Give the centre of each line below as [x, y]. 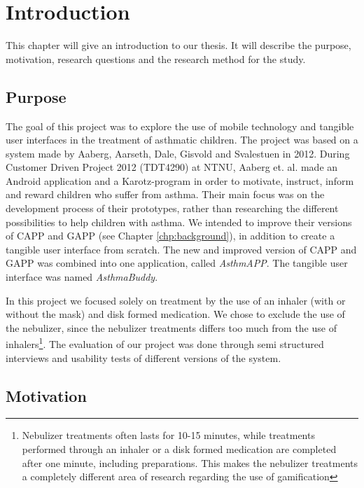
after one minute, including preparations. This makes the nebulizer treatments [190, 462]
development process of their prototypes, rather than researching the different [172, 208]
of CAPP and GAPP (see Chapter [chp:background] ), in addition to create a [170, 236]
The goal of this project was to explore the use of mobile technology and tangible [180, 126]
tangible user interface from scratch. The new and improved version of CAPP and [181, 249]
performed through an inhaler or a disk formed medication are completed [179, 449]
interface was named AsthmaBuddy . [82, 277]
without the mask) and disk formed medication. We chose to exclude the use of [175, 314]
